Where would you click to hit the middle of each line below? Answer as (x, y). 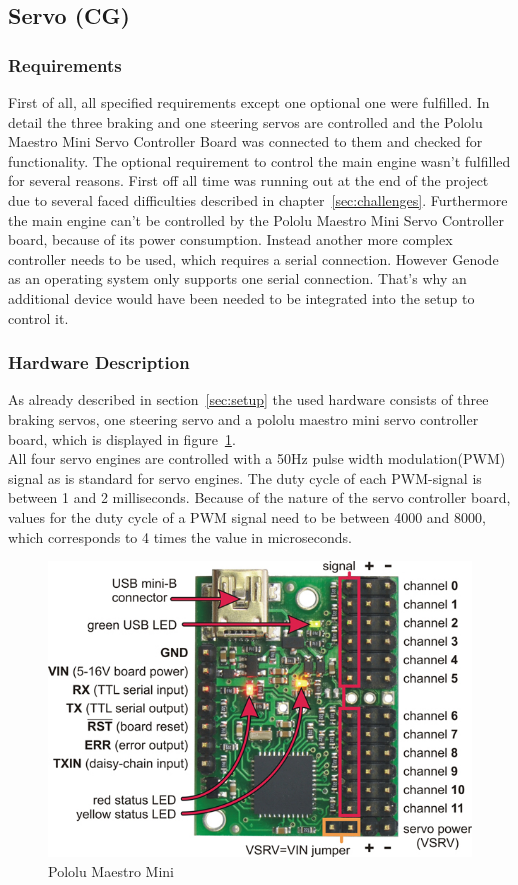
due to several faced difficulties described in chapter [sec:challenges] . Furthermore (258, 199)
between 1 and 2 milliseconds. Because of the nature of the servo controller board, (259, 497)
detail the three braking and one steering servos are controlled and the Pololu (245, 121)
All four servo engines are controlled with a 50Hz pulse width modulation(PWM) (257, 458)
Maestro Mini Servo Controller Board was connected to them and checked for (245, 141)
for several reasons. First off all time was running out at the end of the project (248, 180)
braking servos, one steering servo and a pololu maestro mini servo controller (243, 418)
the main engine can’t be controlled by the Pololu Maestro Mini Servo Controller (256, 219)
